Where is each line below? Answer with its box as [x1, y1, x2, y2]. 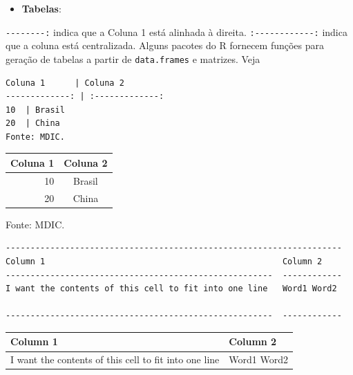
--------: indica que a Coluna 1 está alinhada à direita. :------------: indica [6, 24, 347, 39]
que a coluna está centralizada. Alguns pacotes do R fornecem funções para [6, 38, 325, 53]
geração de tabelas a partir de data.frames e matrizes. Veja [6, 51, 260, 66]
